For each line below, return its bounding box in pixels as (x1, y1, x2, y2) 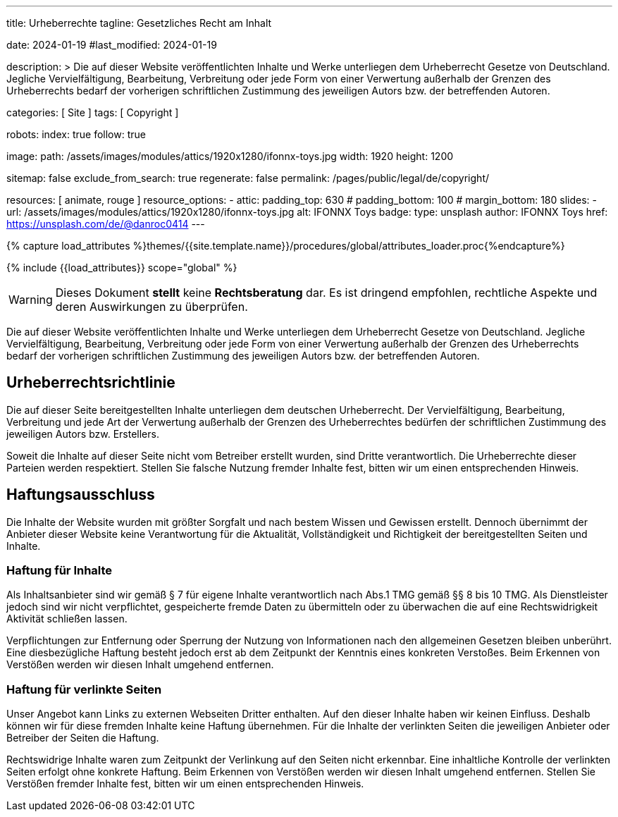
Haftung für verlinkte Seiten (6, 682, 162, 696)
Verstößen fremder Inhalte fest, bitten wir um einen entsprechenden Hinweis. (6, 778, 364, 790)
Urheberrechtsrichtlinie (6, 374, 175, 392)
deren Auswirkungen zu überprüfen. (55, 300, 248, 314)
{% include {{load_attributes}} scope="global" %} (6, 262, 237, 274)
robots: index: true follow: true (6, 128, 146, 140)
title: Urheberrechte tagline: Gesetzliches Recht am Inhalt (6, 17, 272, 29)
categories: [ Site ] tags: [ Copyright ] (6, 106, 179, 118)
